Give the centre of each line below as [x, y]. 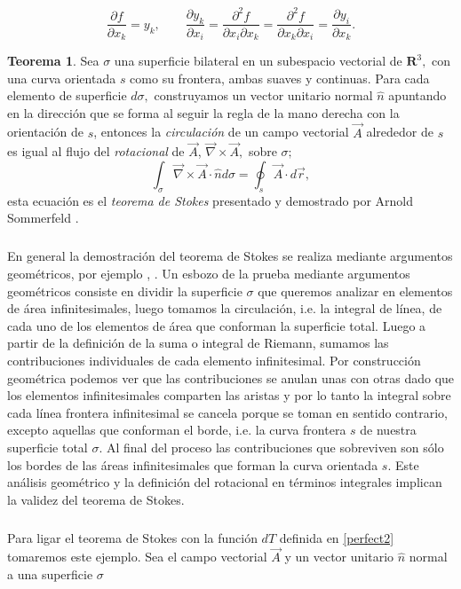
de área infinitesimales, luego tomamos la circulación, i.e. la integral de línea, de [225, 308]
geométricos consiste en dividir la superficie [125, 291]
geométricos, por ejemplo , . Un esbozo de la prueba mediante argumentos [209, 273]
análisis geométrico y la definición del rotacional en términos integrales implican [225, 482]
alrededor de [400, 132]
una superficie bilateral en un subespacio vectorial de [258, 61]
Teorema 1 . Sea [53, 61]
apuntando [417, 95]
